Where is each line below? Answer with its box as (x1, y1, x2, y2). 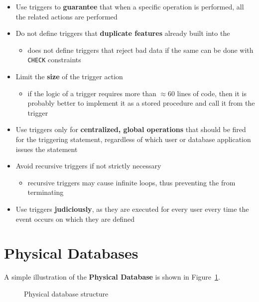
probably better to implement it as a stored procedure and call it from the (27, 98, 255, 108)
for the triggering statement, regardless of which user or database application (15, 134, 251, 144)
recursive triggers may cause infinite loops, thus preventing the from (27, 177, 236, 187)
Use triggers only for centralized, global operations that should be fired (15, 124, 246, 135)
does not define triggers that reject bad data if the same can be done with (27, 44, 254, 55)
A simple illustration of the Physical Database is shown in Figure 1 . (4, 272, 220, 282)
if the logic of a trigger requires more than (27, 88, 156, 98)
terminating (27, 187, 64, 197)
